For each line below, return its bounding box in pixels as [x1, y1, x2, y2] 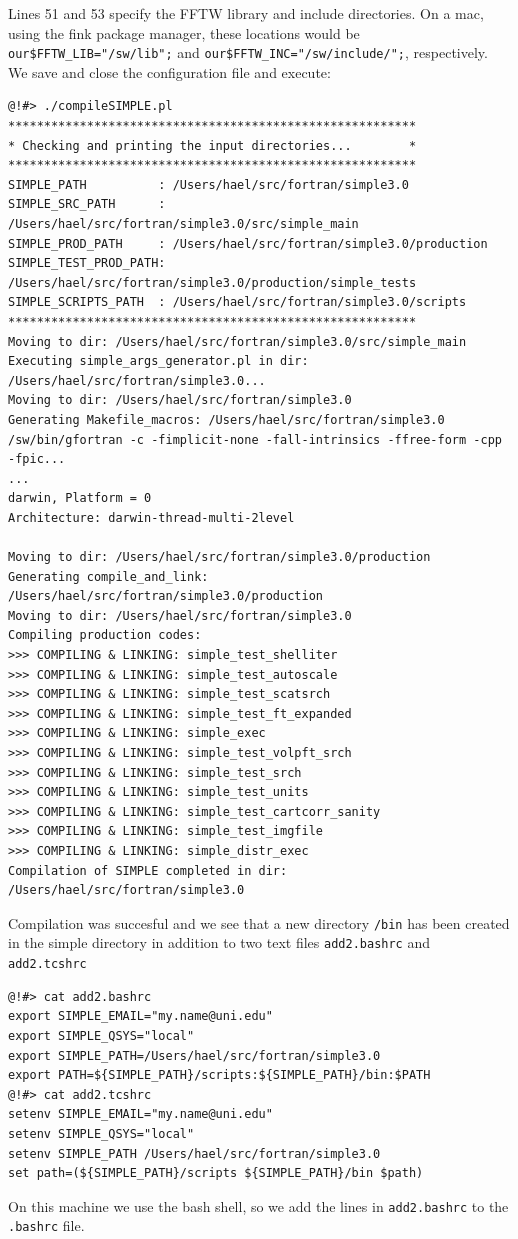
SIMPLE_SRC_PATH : [8, 197, 166, 212]
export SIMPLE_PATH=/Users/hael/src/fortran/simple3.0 [8, 1048, 381, 1063]
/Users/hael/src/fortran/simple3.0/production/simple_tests [8, 275, 417, 290]
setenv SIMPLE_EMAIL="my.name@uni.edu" [8, 1107, 273, 1122]
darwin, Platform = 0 [8, 491, 152, 506]
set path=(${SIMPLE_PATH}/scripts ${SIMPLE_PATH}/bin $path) [8, 1166, 424, 1181]
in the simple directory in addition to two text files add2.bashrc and [8, 932, 430, 953]
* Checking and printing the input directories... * [8, 138, 417, 153]
